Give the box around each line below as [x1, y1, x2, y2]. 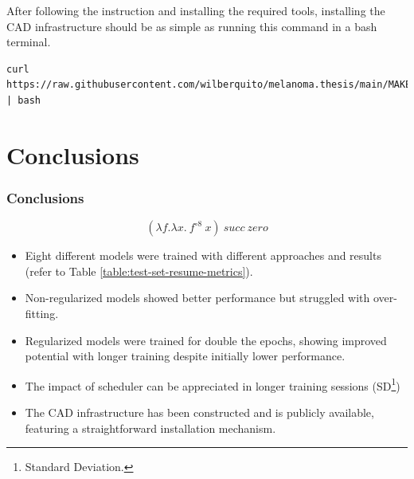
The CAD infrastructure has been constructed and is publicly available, [25, 403, 374, 420]
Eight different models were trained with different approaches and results [25, 247, 381, 264]
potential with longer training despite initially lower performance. [25, 347, 346, 364]
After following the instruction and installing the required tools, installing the [6, 2, 385, 18]
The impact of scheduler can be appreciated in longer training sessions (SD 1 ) [25, 375, 400, 394]
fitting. [25, 304, 59, 321]
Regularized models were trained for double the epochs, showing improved [25, 332, 387, 348]
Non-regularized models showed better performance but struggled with [25, 289, 370, 306]
